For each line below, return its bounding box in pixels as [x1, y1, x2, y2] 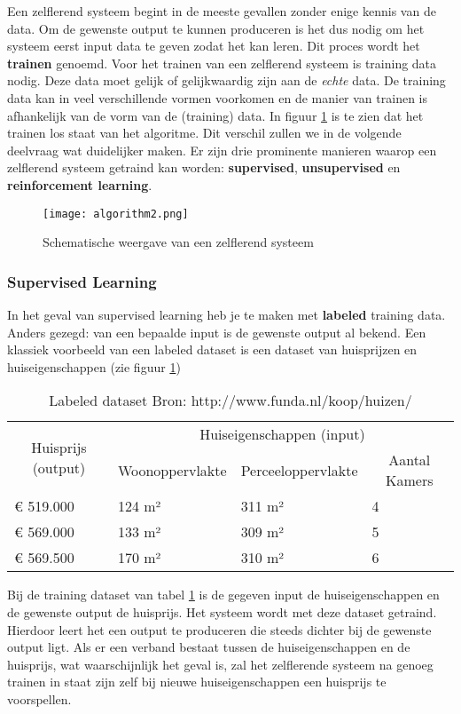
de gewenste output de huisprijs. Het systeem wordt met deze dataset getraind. [7, 602, 437, 621]
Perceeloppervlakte [240, 459, 358, 480]
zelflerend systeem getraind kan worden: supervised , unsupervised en [7, 158, 401, 177]
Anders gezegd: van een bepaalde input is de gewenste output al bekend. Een [7, 322, 426, 341]
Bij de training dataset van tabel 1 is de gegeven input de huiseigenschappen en [7, 585, 440, 604]
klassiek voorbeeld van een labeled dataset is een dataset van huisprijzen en [7, 340, 418, 359]
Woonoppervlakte [117, 459, 227, 480]
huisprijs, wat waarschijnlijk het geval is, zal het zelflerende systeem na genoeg [7, 654, 434, 673]
